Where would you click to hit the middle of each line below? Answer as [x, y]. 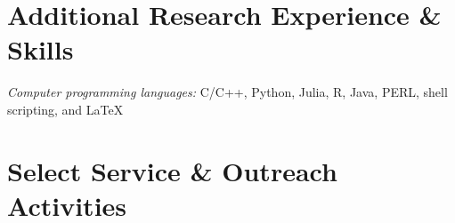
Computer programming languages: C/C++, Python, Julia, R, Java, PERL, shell [227, 92]
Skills [41, 49]
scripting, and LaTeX [65, 109]
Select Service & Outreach [172, 170]
